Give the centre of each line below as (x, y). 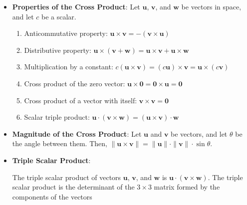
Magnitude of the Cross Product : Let (77, 133)
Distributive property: (58, 50)
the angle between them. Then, (60, 143)
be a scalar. (59, 16)
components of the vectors (52, 196)
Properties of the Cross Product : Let (76, 6)
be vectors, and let (199, 133)
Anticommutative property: (66, 33)
